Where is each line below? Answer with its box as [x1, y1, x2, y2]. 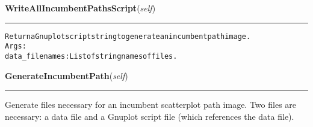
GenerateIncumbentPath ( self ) [5, 69, 128, 81]
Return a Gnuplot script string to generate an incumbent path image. [5, 32, 251, 41]
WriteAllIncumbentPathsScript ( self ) [5, 2, 156, 14]
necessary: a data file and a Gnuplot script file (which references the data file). [5, 110, 294, 122]
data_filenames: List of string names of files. [5, 52, 178, 61]
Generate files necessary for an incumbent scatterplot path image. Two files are [5, 98, 297, 111]
